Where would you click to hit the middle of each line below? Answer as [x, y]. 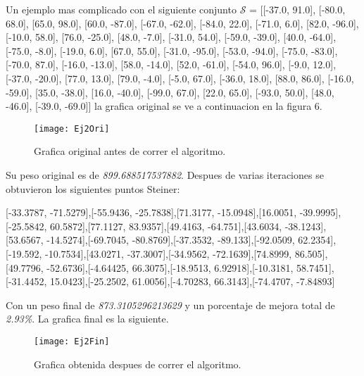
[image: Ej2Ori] [72, 129]
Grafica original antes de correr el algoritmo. [130, 151]
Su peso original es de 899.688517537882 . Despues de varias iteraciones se [165, 175]
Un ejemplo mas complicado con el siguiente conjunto [121, 9]
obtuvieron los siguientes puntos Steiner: [93, 188]
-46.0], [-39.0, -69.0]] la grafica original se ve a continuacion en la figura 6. [164, 106]
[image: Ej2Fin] [72, 341]
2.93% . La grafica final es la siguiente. [87, 319]
